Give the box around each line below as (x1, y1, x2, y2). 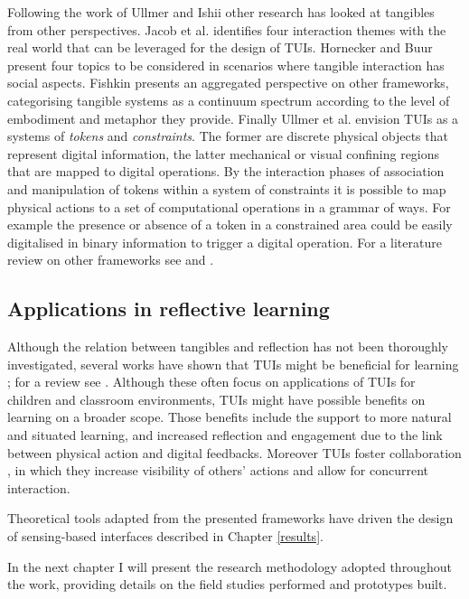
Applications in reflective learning (7, 295, 330, 323)
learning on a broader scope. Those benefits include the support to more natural (7, 407, 452, 426)
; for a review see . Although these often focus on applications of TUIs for (7, 372, 416, 391)
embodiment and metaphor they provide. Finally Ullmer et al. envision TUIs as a (7, 108, 459, 127)
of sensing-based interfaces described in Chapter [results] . (7, 527, 324, 546)
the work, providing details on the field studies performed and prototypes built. (7, 575, 447, 594)
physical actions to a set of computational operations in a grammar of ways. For (7, 197, 451, 216)
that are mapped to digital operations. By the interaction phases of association (7, 162, 445, 181)
